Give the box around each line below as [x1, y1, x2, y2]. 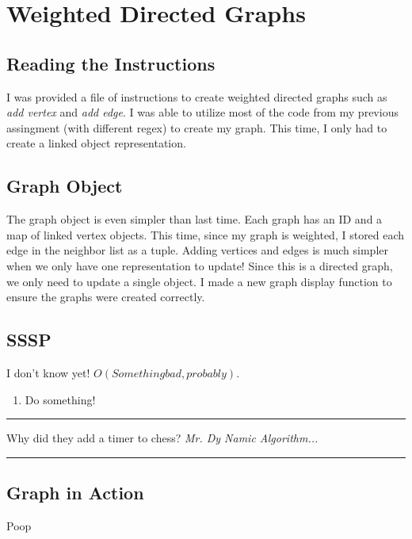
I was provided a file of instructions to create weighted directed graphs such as [6, 88, 387, 105]
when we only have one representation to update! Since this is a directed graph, [6, 257, 393, 273]
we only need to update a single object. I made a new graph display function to [6, 273, 392, 289]
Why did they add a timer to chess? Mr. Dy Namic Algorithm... [6, 430, 319, 446]
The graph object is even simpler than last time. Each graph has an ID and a [6, 211, 383, 227]
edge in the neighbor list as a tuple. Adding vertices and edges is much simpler [6, 242, 388, 258]
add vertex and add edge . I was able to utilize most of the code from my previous [6, 104, 399, 120]
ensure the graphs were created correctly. [6, 289, 205, 305]
